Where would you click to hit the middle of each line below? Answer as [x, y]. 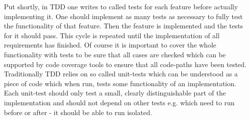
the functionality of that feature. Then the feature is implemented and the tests [124, 26]
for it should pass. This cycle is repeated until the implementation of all [112, 35]
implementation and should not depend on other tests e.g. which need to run [119, 102]
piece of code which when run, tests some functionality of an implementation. [120, 83]
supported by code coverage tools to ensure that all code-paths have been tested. [125, 64]
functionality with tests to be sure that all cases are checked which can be [115, 54]
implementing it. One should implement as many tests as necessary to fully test [124, 16]
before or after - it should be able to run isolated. [78, 112]
